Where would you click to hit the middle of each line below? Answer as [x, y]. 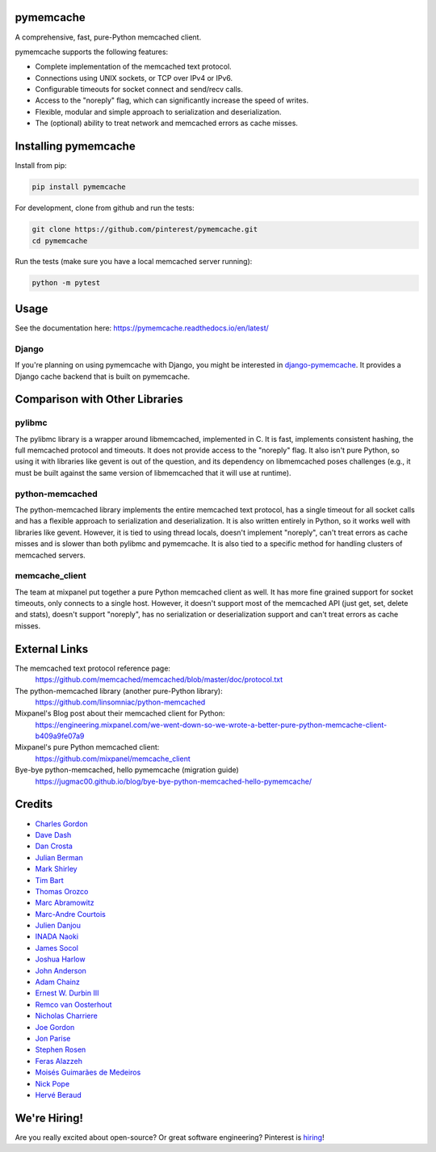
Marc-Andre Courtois [71, 914]
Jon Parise [53, 1038]
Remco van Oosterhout [73, 1004]
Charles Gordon [61, 823]
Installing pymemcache [75, 147]
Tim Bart [49, 880]
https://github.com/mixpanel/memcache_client [113, 759]
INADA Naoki [57, 936]
